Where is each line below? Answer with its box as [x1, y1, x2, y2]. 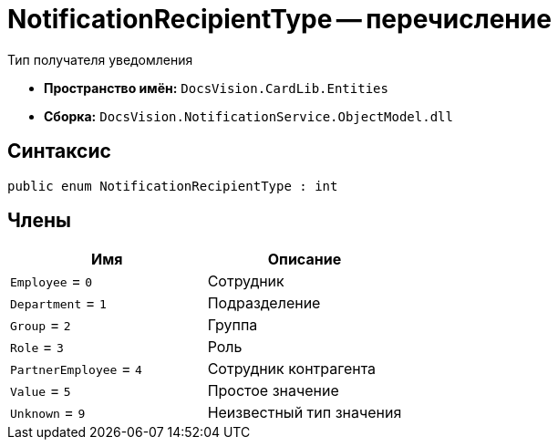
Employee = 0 [10, 272, 93, 291]
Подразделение [207, 294, 321, 313]
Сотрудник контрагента [207, 359, 377, 379]
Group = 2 [10, 316, 71, 335]
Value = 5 [10, 381, 71, 400]
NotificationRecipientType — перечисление [7, 4, 552, 35]
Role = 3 [10, 338, 64, 357]
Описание [267, 250, 342, 269]
